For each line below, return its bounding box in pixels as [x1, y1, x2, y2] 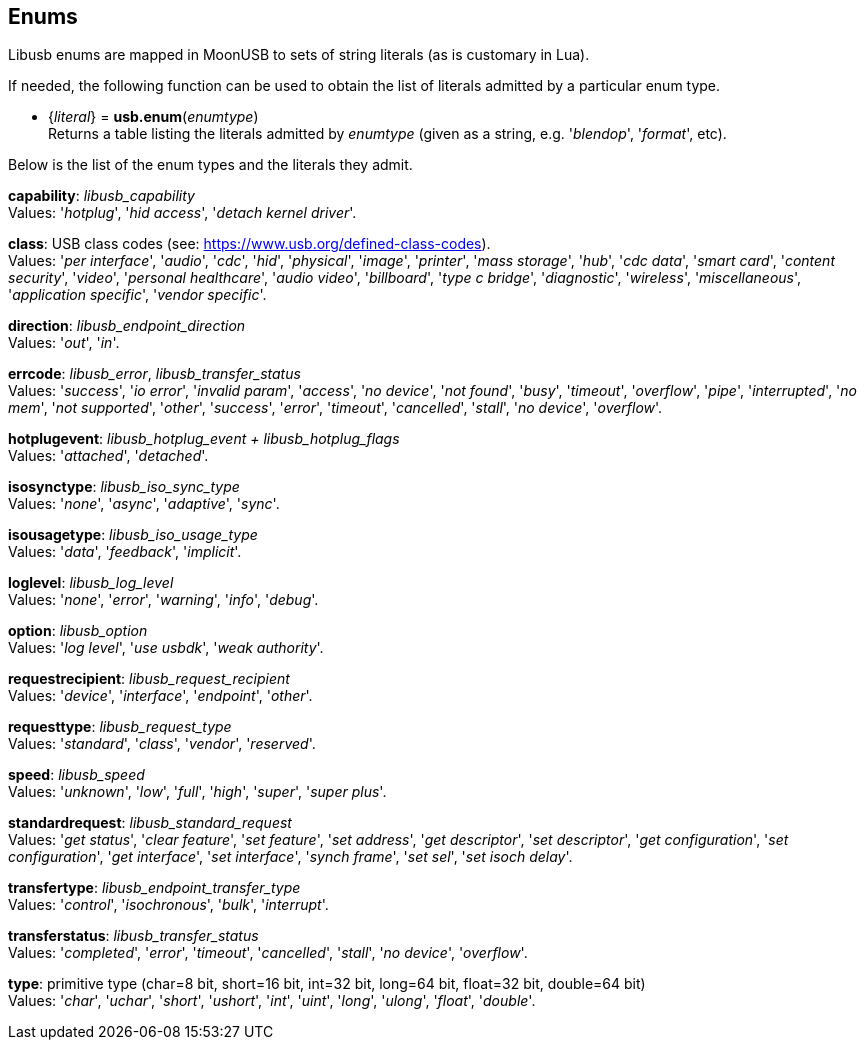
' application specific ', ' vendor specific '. [8, 286, 267, 304]
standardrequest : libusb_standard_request [8, 814, 292, 832]
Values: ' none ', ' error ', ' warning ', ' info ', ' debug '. [8, 591, 319, 609]
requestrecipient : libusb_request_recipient [8, 670, 290, 688]
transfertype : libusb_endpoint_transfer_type [8, 879, 301, 897]
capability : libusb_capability [8, 187, 195, 205]
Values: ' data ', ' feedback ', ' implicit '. [8, 543, 242, 561]
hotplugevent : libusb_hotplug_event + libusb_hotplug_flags [8, 430, 400, 448]
